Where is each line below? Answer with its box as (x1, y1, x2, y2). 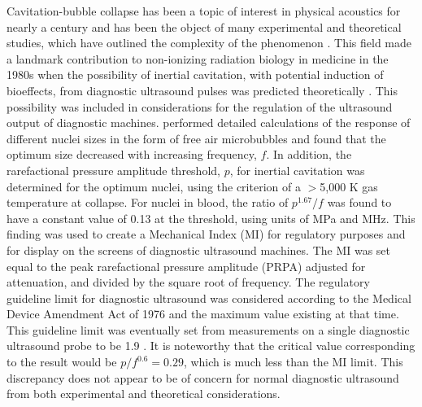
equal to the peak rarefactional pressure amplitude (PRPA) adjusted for (7, 257, 366, 274)
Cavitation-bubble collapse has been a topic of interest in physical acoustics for (7, 2, 401, 19)
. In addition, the (266, 146, 352, 163)
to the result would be (7, 353, 117, 370)
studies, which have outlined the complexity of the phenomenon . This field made (7, 34, 412, 51)
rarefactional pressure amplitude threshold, (7, 161, 220, 178)
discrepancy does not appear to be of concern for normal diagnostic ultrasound (7, 369, 399, 386)
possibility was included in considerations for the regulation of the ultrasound (7, 98, 393, 115)
